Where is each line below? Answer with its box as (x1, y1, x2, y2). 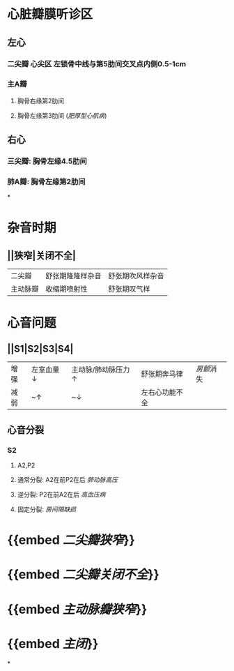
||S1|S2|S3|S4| (7, 342, 74, 354)
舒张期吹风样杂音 (108, 271, 165, 281)
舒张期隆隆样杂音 (45, 271, 102, 281)
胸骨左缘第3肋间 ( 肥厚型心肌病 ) (17, 111, 107, 119)
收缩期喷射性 (45, 284, 88, 294)
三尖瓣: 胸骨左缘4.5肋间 (7, 156, 87, 166)
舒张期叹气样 (108, 284, 151, 294)
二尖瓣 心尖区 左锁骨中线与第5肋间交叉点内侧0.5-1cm (7, 59, 187, 68)
